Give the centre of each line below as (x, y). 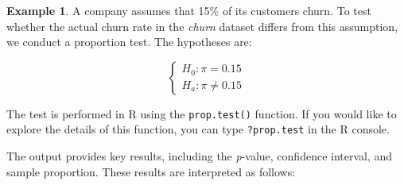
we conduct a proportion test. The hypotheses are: (129, 42)
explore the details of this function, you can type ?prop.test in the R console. (198, 129)
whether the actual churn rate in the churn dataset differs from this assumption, (202, 26)
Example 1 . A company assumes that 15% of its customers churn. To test (189, 10)
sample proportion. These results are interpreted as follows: (151, 171)
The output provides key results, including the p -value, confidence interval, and (200, 156)
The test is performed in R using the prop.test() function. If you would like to (202, 113)
